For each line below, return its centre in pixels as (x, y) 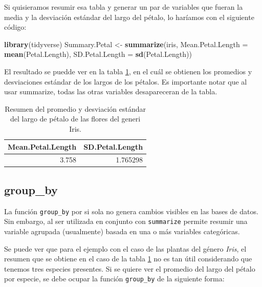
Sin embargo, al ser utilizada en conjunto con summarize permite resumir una (126, 221)
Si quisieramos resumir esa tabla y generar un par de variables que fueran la (124, 7)
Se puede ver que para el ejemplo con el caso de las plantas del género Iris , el (125, 248)
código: (15, 27)
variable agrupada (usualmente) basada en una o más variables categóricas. (122, 231)
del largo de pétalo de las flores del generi (75, 119)
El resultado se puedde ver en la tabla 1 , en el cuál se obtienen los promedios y (128, 71)
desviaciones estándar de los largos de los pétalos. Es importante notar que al (126, 81)
